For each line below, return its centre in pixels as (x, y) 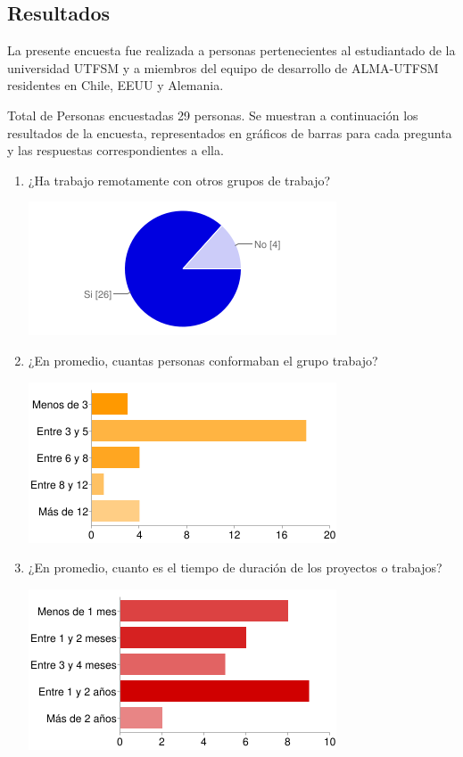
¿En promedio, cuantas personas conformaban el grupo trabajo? (203, 360)
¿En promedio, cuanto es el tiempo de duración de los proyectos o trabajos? (235, 568)
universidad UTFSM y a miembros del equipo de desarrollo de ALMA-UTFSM (223, 67)
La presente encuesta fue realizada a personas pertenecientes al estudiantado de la (231, 50)
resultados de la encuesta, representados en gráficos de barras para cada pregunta (230, 132)
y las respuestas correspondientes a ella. (116, 150)
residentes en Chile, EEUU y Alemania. (116, 85)
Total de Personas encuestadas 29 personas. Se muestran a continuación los (213, 115)
